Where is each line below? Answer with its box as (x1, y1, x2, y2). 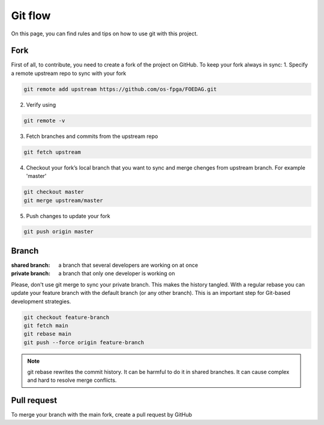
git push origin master (23, 228, 94, 235)
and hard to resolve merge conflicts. (27, 376, 117, 384)
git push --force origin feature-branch (23, 339, 144, 346)
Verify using (26, 101, 56, 108)
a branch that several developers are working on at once (58, 261, 198, 269)
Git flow (11, 9, 51, 22)
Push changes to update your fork (26, 212, 110, 219)
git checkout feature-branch (23, 314, 110, 321)
